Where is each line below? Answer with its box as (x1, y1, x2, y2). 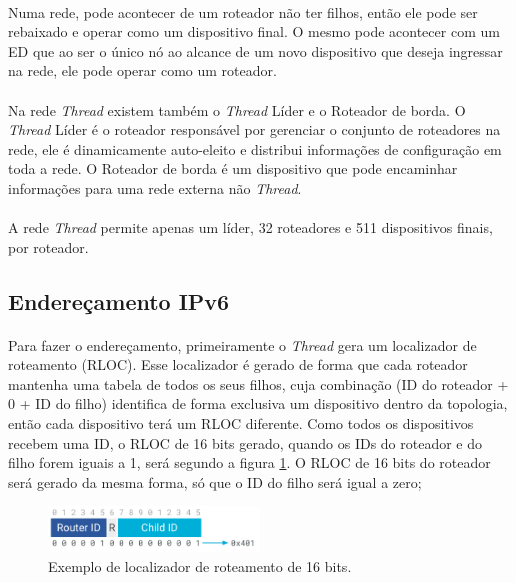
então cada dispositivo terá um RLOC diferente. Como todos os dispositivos (8, 413, 474, 434)
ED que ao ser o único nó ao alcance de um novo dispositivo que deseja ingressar (8, 40, 503, 61)
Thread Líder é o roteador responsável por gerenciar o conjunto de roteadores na (8, 119, 501, 140)
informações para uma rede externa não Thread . (8, 177, 302, 198)
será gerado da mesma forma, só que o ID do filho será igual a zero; (8, 471, 422, 492)
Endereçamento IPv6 (8, 285, 230, 316)
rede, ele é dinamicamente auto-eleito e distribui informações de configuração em (8, 138, 502, 159)
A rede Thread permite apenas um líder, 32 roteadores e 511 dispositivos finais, (8, 217, 493, 238)
